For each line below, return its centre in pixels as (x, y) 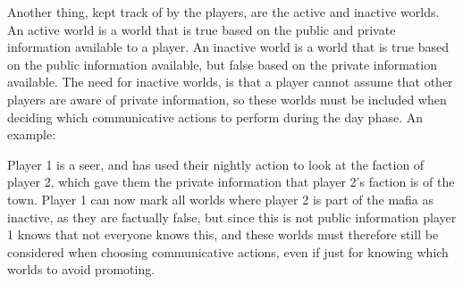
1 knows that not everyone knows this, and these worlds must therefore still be (223, 234)
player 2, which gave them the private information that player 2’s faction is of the (231, 182)
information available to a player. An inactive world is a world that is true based (228, 47)
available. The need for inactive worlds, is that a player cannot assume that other (230, 82)
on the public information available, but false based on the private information (222, 64)
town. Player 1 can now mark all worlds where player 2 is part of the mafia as (221, 199)
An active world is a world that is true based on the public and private (202, 29)
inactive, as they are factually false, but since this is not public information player (232, 217)
